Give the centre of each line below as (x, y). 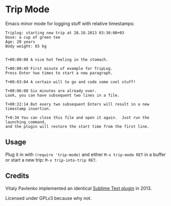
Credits (17, 176)
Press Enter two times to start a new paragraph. (59, 73)
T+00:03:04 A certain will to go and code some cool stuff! (71, 82)
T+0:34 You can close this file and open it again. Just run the (77, 118)
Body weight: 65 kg (26, 46)
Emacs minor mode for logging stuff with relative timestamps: (70, 23)
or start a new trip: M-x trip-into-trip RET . (51, 160)
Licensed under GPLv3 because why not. (48, 198)
